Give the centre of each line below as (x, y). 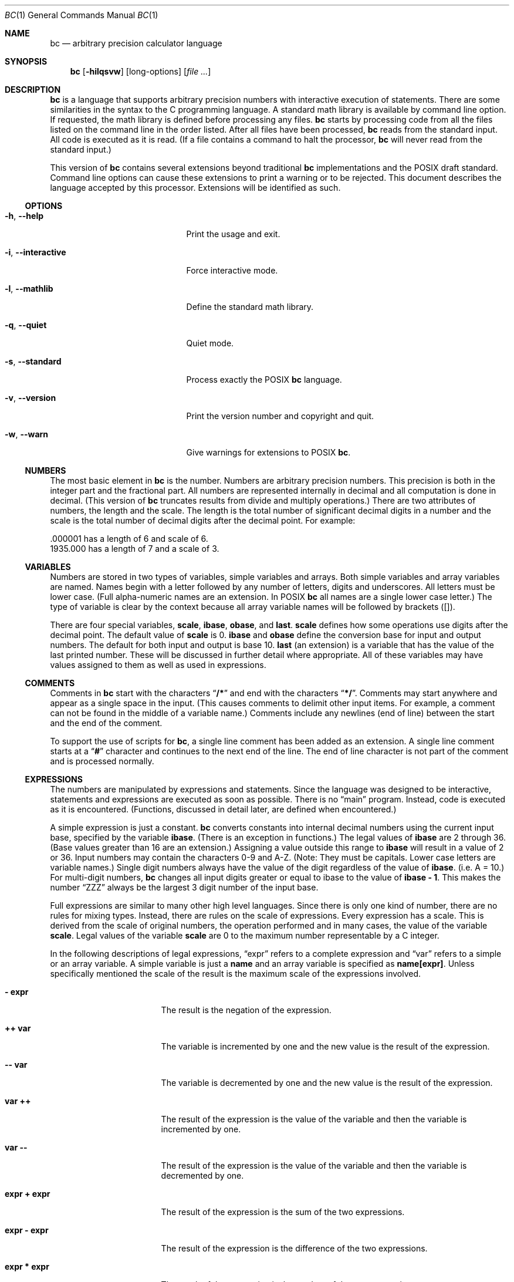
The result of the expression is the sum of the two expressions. (283, 1212)
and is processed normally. (102, 761)
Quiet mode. (210, 343)
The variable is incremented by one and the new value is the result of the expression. (325, 1046)
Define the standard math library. (250, 307)
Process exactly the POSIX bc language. (264, 379)
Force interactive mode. (232, 270)
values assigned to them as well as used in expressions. (158, 665)
